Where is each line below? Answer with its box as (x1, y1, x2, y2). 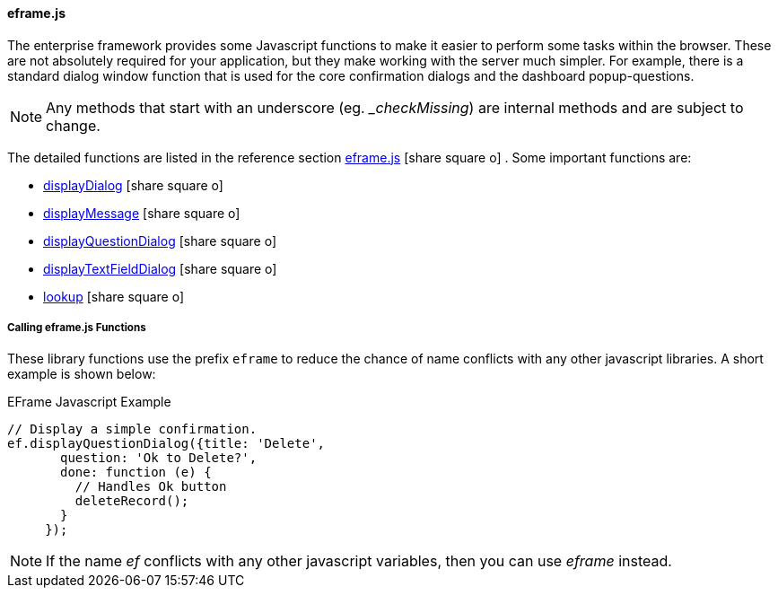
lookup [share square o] (43, 288, 185, 304)
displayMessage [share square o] (43, 205, 240, 221)
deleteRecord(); (74, 494, 189, 509)
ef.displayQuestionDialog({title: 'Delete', (7, 436, 326, 451)
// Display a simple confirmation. (7, 422, 258, 437)
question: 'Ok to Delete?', (60, 451, 258, 466)
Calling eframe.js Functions (7, 321, 146, 334)
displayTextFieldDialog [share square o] (43, 260, 277, 276)
